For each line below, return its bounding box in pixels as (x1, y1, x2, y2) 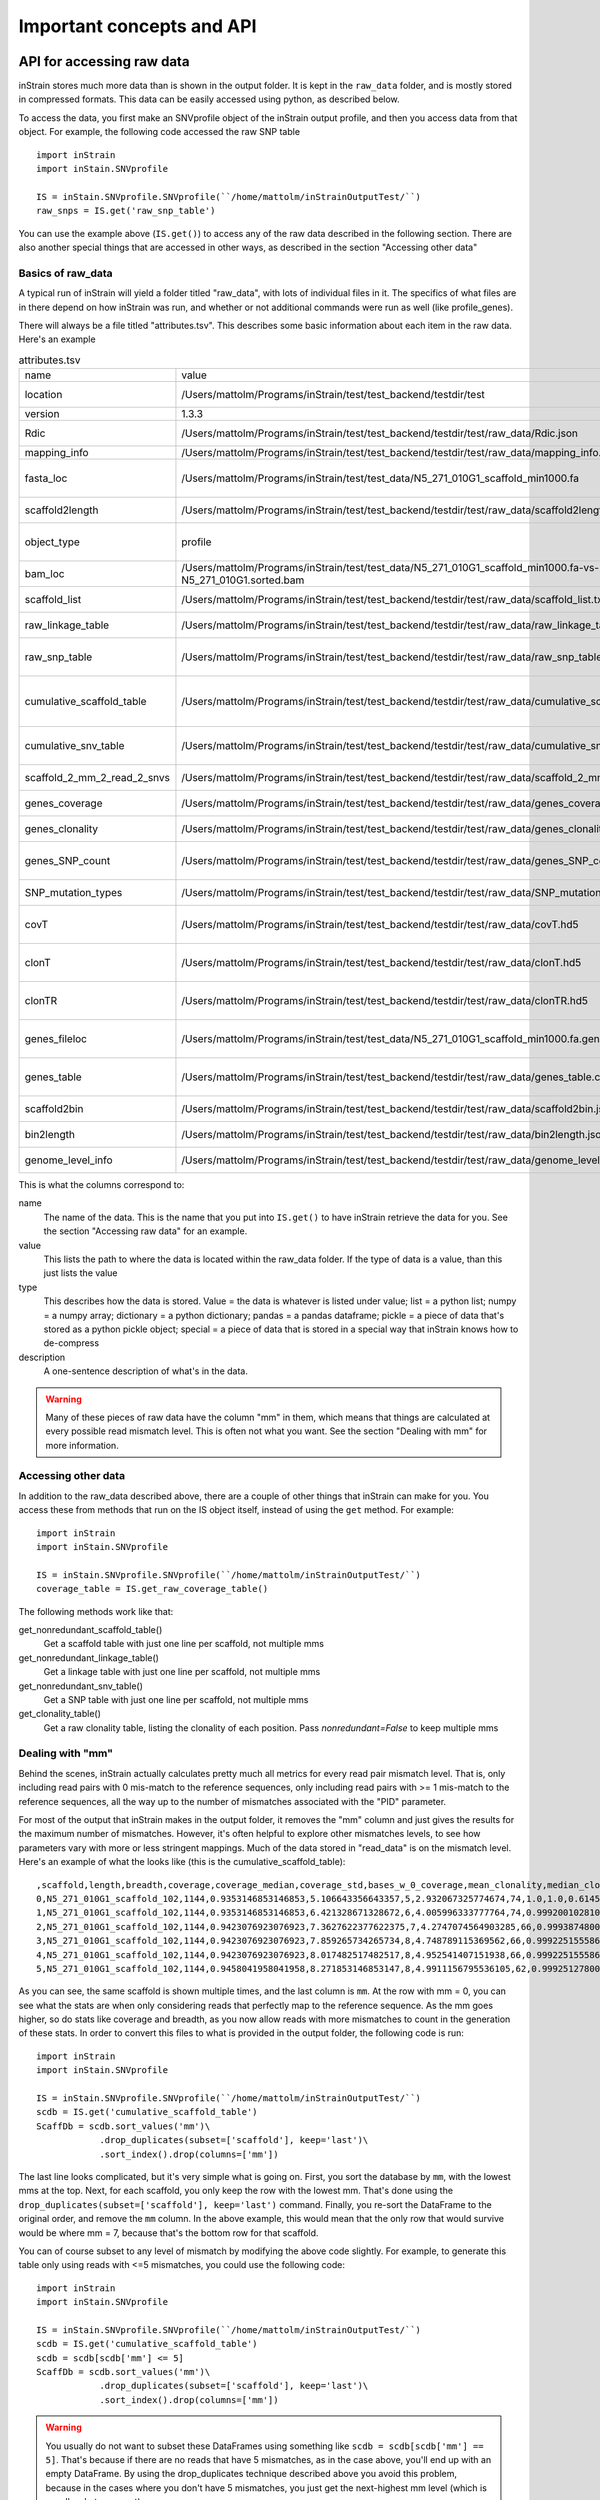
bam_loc (24, 567, 65, 581)
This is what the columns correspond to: (18, 1179, 185, 1191)
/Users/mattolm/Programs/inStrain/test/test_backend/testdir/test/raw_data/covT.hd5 (181, 918, 579, 932)
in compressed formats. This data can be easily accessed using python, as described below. (18, 93, 400, 105)
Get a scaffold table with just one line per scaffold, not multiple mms (43, 1638, 325, 1650)
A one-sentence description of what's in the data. (43, 1365, 249, 1377)
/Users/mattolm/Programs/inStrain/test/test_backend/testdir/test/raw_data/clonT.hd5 (181, 956, 582, 970)
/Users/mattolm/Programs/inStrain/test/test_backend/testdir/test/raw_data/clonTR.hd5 (181, 994, 589, 1008)
